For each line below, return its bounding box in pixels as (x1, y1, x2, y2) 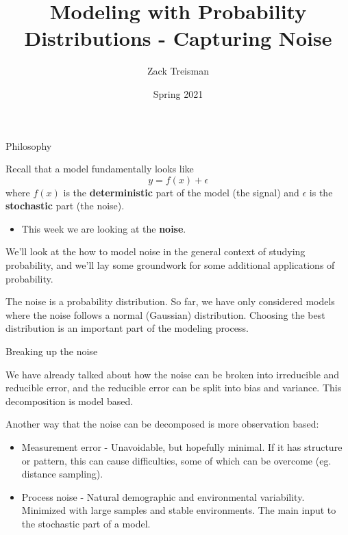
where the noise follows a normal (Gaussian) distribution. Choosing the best (5, 307, 325, 322)
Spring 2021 (153, 86, 203, 101)
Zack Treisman (147, 64, 209, 78)
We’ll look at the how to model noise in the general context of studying (5, 244, 306, 259)
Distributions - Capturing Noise (24, 24, 332, 52)
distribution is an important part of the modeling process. (5, 321, 249, 335)
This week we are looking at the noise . (21, 221, 186, 235)
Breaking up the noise (5, 344, 98, 358)
